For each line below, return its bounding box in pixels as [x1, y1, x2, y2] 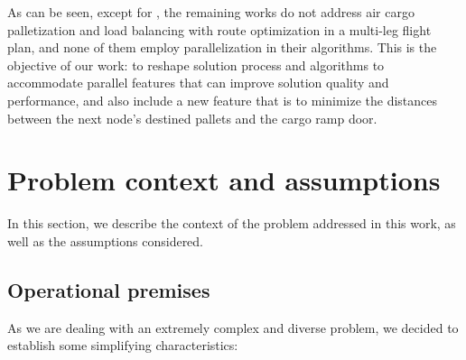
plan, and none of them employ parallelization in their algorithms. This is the [7, 38, 437, 57]
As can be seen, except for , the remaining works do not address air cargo [7, 3, 415, 21]
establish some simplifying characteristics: [7, 336, 238, 355]
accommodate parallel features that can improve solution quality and [7, 73, 389, 92]
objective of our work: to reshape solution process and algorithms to [7, 55, 385, 74]
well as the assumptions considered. [7, 231, 204, 250]
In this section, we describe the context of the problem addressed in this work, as [7, 214, 456, 233]
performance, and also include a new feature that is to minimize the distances [7, 90, 438, 109]
